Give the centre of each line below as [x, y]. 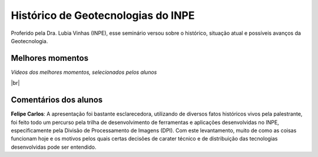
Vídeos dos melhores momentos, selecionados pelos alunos [84, 72]
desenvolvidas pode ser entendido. [54, 147]
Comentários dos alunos [57, 100]
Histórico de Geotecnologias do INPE [103, 15]
